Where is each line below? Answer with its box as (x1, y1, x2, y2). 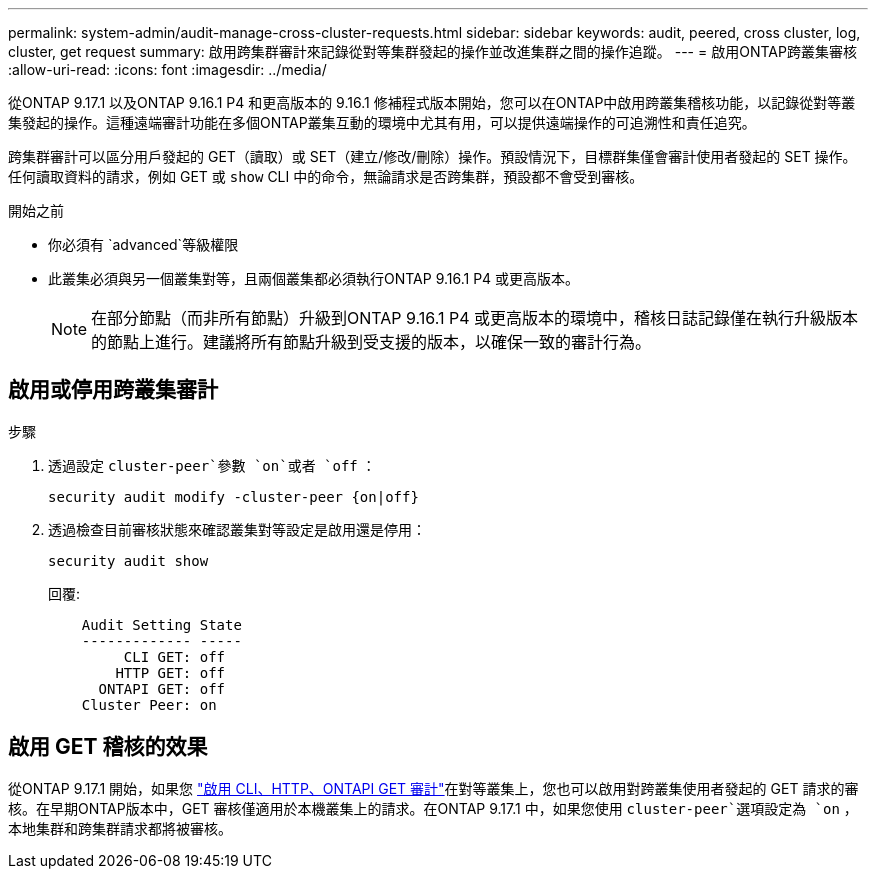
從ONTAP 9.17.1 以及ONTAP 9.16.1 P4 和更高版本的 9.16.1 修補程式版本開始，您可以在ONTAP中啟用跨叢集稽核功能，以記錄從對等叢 (8, 94, 856, 111)
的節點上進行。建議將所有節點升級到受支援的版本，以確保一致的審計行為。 (91, 332, 652, 352)
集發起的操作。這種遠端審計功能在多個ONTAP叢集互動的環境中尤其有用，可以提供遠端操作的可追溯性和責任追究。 (8, 114, 756, 131)
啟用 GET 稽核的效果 (8, 734, 208, 760)
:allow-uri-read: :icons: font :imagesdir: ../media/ (8, 61, 327, 78)
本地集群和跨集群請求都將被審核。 (8, 819, 232, 837)
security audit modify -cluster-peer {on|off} (48, 488, 419, 505)
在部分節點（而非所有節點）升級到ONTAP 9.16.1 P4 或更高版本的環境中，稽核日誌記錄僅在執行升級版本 (91, 308, 859, 328)
